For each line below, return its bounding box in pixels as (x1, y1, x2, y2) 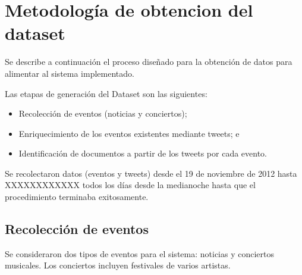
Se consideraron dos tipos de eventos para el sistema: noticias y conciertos (5, 247, 274, 260)
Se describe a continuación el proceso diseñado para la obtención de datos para (5, 55, 292, 68)
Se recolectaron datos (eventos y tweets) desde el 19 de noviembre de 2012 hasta (5, 167, 297, 179)
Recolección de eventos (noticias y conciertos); (18, 107, 187, 120)
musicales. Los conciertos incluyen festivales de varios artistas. (5, 259, 231, 271)
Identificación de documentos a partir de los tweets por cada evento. (18, 147, 267, 160)
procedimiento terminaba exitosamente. (5, 190, 149, 203)
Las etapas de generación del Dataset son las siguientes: (5, 87, 207, 99)
